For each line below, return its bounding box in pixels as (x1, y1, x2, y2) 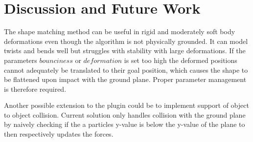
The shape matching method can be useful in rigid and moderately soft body (4, 26, 235, 37)
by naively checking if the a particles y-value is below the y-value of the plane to (4, 119, 245, 129)
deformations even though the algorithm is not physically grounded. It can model (4, 36, 248, 46)
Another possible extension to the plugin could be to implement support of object (4, 100, 249, 110)
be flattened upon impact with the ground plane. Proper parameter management (4, 74, 247, 84)
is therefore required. (4, 83, 67, 94)
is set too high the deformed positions (124, 55, 237, 65)
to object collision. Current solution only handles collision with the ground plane (4, 109, 246, 120)
